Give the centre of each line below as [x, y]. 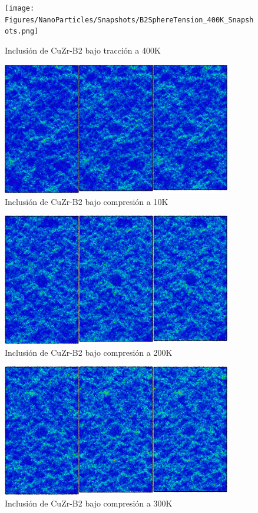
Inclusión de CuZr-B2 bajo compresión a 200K [89, 352]
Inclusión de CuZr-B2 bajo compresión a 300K [89, 503]
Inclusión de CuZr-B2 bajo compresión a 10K [87, 201]
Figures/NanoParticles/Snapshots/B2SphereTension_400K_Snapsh [129, 20]
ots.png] [22, 32]
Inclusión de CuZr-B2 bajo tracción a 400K [83, 50]
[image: [20, 8]
